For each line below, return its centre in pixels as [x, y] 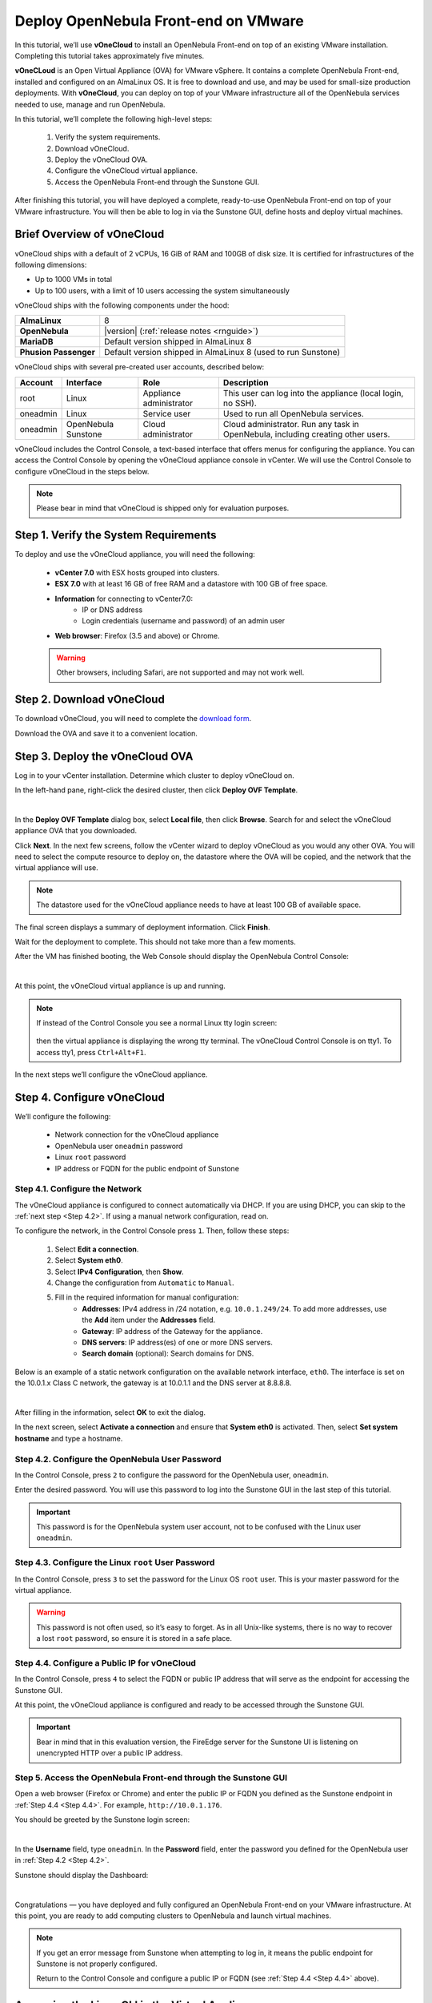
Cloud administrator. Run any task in [291, 424]
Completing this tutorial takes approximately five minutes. [110, 55]
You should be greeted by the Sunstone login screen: [102, 1820]
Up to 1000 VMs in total [73, 280]
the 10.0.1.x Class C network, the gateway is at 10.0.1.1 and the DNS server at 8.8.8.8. [153, 1383]
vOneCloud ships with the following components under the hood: [122, 305]
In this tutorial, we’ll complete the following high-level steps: [113, 119]
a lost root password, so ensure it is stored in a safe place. [134, 1638]
